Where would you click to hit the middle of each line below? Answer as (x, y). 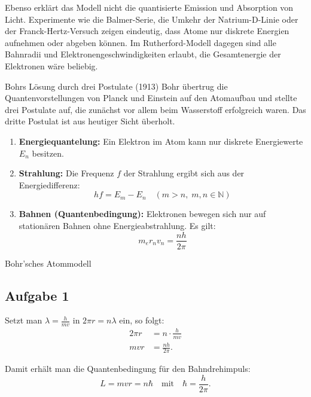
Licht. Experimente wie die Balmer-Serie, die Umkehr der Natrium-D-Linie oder (152, 19)
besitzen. (48, 153)
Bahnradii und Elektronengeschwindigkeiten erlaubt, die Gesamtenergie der (143, 54)
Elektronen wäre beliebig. (51, 65)
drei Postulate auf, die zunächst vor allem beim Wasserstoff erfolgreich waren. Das (155, 109)
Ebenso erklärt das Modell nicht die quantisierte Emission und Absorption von (149, 7)
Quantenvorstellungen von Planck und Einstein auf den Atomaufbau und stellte (151, 98)
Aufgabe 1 (37, 295)
